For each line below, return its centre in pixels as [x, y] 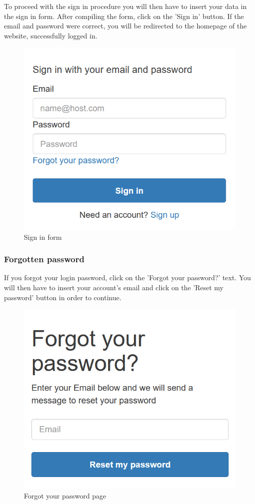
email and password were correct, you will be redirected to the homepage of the [126, 26]
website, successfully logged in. [51, 35]
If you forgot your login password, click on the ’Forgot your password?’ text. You [127, 277]
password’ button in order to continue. [63, 297]
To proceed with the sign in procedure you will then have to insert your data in [126, 6]
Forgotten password [44, 259]
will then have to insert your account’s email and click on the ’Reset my [114, 287]
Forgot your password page [65, 495]
